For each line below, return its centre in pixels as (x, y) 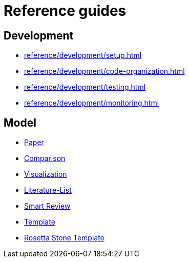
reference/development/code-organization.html (104, 71)
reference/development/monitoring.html (92, 103)
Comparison (45, 158)
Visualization (46, 174)
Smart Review (47, 206)
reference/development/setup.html (83, 55)
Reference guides (65, 11)
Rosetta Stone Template (64, 238)
